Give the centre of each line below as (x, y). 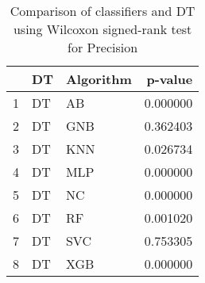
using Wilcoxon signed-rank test (102, 29)
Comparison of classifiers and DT (102, 11)
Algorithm (99, 79)
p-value (170, 79)
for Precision (103, 47)
